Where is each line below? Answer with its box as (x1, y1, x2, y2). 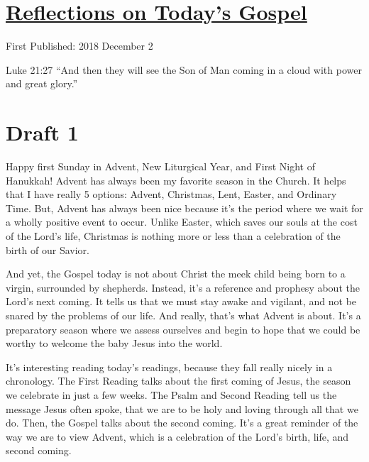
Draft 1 (6, 118, 79, 147)
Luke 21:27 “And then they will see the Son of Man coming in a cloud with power (6, 62, 362, 77)
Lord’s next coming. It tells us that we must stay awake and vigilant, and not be (6, 294, 357, 309)
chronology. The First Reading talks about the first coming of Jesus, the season (6, 373, 351, 388)
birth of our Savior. (6, 242, 89, 257)
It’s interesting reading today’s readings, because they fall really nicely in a (6, 359, 333, 374)
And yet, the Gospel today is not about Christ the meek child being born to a (6, 266, 346, 281)
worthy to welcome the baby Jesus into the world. (6, 336, 223, 351)
